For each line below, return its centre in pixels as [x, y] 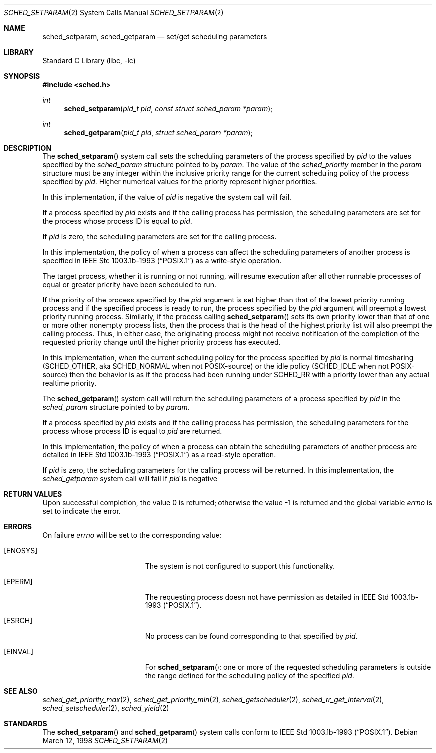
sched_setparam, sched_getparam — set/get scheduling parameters [155, 37]
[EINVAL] [19, 652]
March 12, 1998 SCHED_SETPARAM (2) [105, 740]
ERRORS [18, 527]
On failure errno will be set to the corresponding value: [132, 535]
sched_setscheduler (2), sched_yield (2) [106, 708]
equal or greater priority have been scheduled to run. [129, 284]
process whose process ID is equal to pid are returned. [132, 431]
